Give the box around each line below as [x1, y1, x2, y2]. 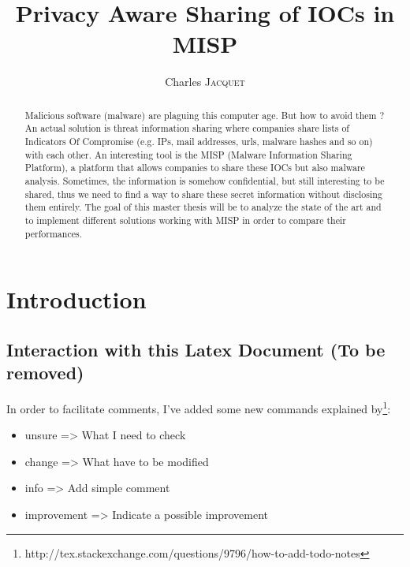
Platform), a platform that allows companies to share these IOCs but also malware [24, 161, 365, 174]
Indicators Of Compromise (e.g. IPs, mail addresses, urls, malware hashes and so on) [24, 135, 373, 148]
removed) [6, 360, 84, 385]
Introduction [6, 283, 147, 315]
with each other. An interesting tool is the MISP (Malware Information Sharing [24, 147, 352, 161]
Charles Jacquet [165, 73, 245, 90]
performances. [24, 226, 82, 240]
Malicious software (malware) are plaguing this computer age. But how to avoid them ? [24, 108, 385, 121]
